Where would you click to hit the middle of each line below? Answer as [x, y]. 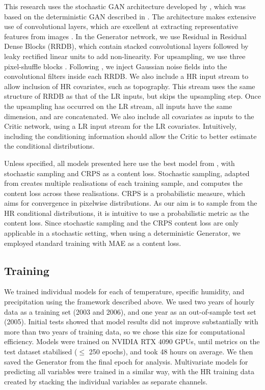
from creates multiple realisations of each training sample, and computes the [123, 183]
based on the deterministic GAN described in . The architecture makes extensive [130, 16]
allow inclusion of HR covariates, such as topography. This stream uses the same [130, 86]
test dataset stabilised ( [41, 352]
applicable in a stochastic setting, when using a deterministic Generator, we [122, 233]
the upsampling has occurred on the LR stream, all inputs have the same [118, 106]
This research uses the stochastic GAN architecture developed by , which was [125, 6]
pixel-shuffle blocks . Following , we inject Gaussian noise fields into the [116, 66]
